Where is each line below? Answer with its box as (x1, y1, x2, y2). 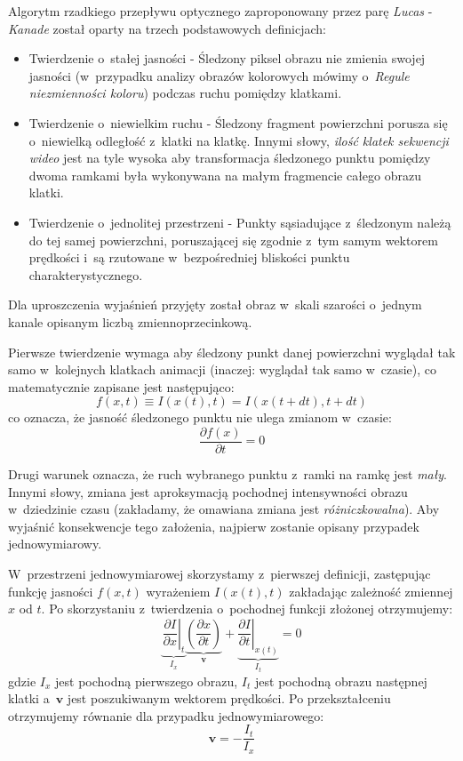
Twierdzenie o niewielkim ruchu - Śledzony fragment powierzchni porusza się (28, 113, 448, 132)
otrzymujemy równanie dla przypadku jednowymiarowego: (8, 706, 324, 725)
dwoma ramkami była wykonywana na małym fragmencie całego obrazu (28, 165, 421, 184)
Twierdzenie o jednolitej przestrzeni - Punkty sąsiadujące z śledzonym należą (28, 212, 451, 231)
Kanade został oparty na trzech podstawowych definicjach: (8, 19, 326, 37)
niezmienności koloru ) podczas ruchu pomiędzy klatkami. (28, 84, 342, 102)
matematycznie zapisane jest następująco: (8, 377, 235, 396)
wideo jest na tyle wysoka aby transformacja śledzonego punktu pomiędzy (28, 148, 431, 167)
